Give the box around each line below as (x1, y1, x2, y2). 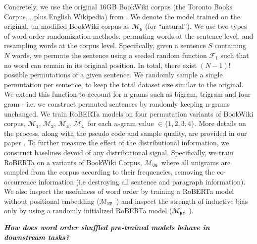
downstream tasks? (4, 232, 69, 242)
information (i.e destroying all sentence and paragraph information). (38, 176, 246, 186)
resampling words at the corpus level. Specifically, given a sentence (4, 40, 206, 51)
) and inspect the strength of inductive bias (116, 195, 248, 206)
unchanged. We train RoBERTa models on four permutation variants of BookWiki (4, 108, 254, 119)
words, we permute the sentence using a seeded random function (11, 50, 207, 60)
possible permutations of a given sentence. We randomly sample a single (4, 69, 223, 80)
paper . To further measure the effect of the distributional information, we (4, 137, 229, 148)
